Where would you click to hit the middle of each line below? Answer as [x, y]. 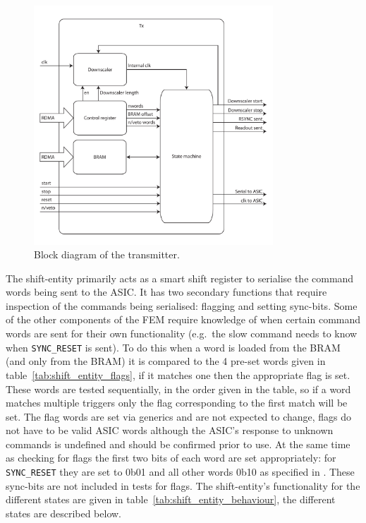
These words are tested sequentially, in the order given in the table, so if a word [178, 389]
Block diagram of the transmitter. [107, 254]
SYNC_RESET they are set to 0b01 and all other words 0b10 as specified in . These [180, 472]
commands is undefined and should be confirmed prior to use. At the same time [178, 444]
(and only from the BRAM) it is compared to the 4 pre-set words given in [166, 361]
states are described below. [64, 513]
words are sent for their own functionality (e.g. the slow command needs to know [182, 333]
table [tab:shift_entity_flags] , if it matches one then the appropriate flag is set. [178, 374]
